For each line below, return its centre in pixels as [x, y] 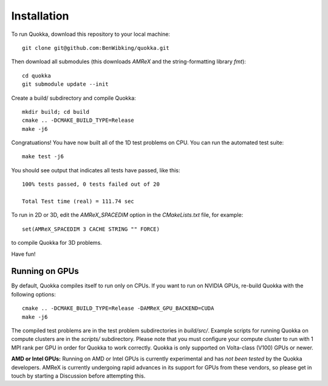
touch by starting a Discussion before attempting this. [78, 376]
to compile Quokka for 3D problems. [57, 243]
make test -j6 [43, 156]
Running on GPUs [45, 271]
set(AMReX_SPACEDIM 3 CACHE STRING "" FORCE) [91, 229]
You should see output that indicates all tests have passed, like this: [96, 170]
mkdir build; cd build [56, 112]
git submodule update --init [65, 84]
